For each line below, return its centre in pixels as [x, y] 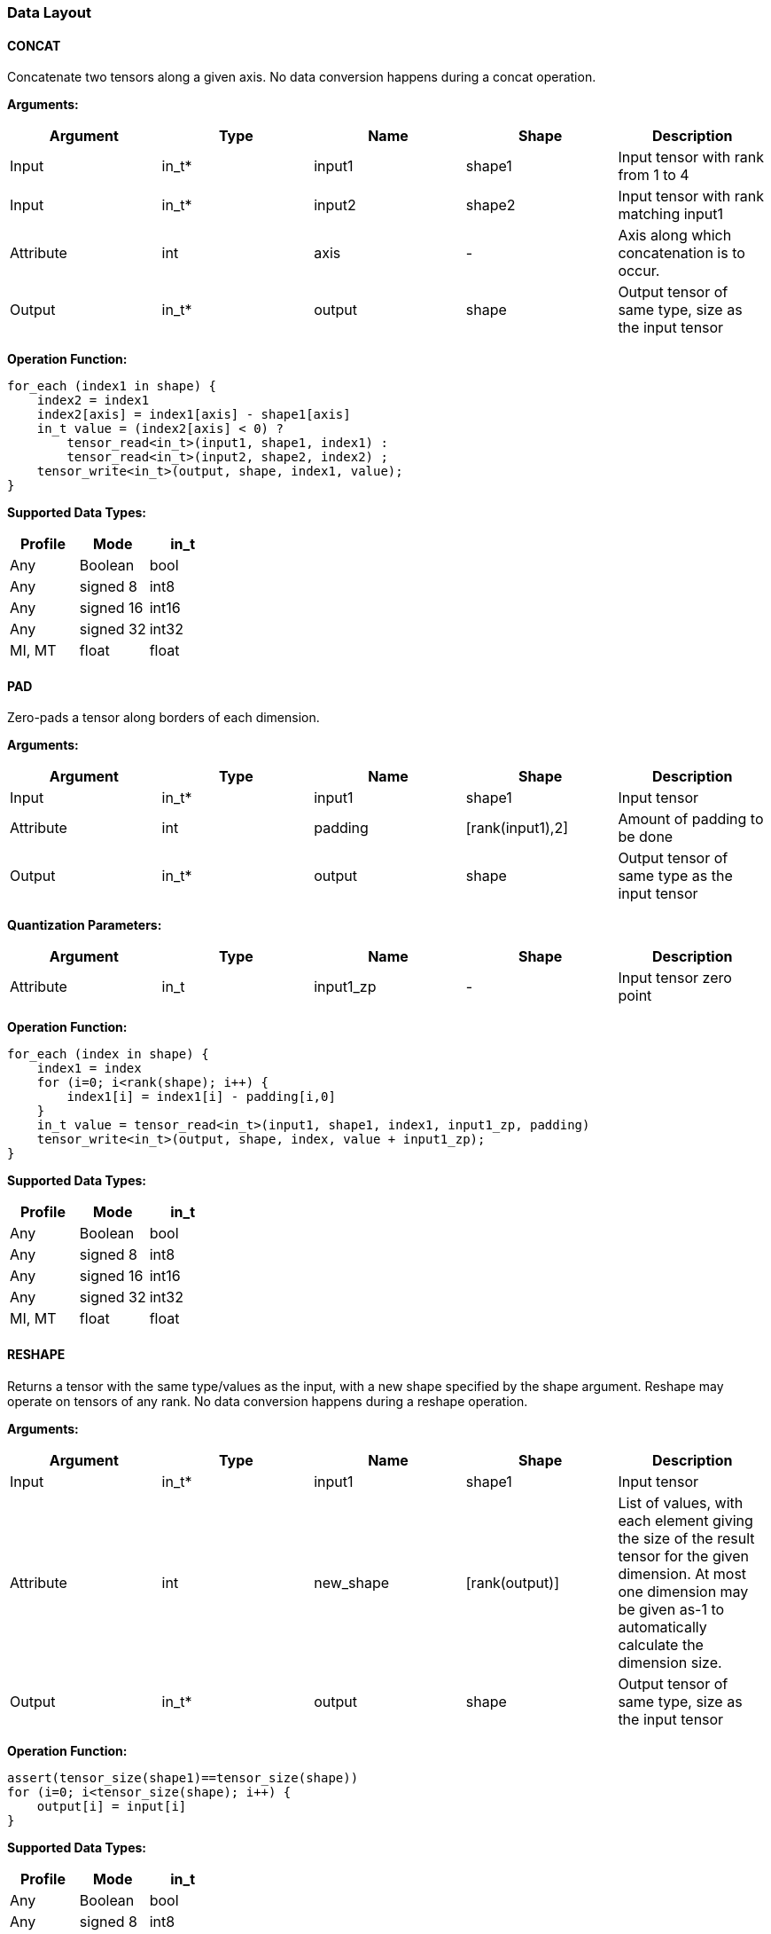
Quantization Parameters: [85, 925]
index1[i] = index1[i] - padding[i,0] [201, 1097]
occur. [639, 271]
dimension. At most [682, 1573]
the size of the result [686, 1538]
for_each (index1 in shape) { [112, 386]
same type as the [675, 876]
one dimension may [683, 1591]
